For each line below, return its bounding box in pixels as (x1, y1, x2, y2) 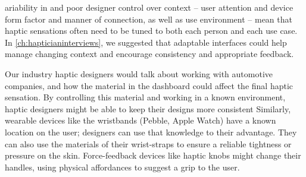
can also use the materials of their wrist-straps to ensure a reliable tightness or (5, 137, 292, 150)
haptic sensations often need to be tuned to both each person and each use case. (5, 24, 298, 37)
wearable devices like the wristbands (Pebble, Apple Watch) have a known (5, 114, 276, 127)
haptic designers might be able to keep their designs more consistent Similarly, (5, 102, 291, 115)
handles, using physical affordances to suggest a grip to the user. (5, 160, 240, 173)
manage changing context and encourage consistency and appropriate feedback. (5, 48, 294, 60)
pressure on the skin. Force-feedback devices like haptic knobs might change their (5, 149, 301, 162)
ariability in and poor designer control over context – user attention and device (5, 1, 293, 13)
